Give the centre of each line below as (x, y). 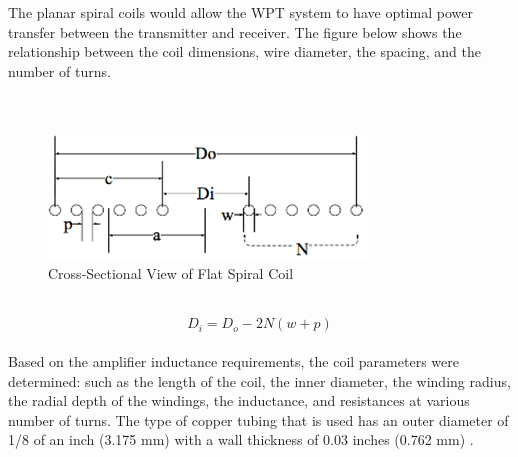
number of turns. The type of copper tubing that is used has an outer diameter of (258, 419)
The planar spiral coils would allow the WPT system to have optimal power (240, 12)
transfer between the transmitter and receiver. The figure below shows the (235, 31)
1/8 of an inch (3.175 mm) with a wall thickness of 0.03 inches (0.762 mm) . (241, 439)
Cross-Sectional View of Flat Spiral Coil (171, 273)
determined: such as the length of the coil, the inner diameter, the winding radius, (259, 380)
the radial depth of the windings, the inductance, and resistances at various (239, 400)
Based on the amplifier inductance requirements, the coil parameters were (233, 360)
